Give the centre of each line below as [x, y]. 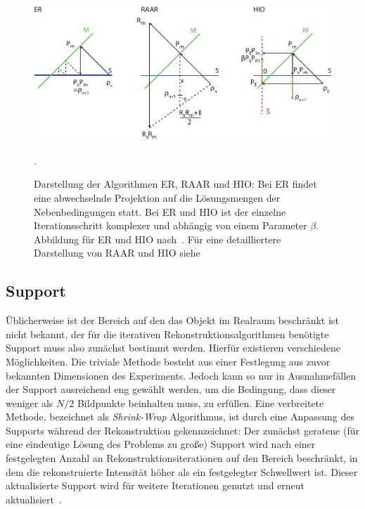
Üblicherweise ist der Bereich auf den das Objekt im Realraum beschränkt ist [172, 320]
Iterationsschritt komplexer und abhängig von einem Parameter [171, 225]
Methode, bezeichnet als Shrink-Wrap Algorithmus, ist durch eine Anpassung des [180, 417]
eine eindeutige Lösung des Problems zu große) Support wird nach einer [161, 444]
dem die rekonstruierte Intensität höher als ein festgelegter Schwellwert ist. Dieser [182, 471]
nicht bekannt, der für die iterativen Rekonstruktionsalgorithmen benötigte [167, 334]
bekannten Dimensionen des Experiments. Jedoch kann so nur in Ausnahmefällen [181, 375]
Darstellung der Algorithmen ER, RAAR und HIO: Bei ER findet [175, 184]
